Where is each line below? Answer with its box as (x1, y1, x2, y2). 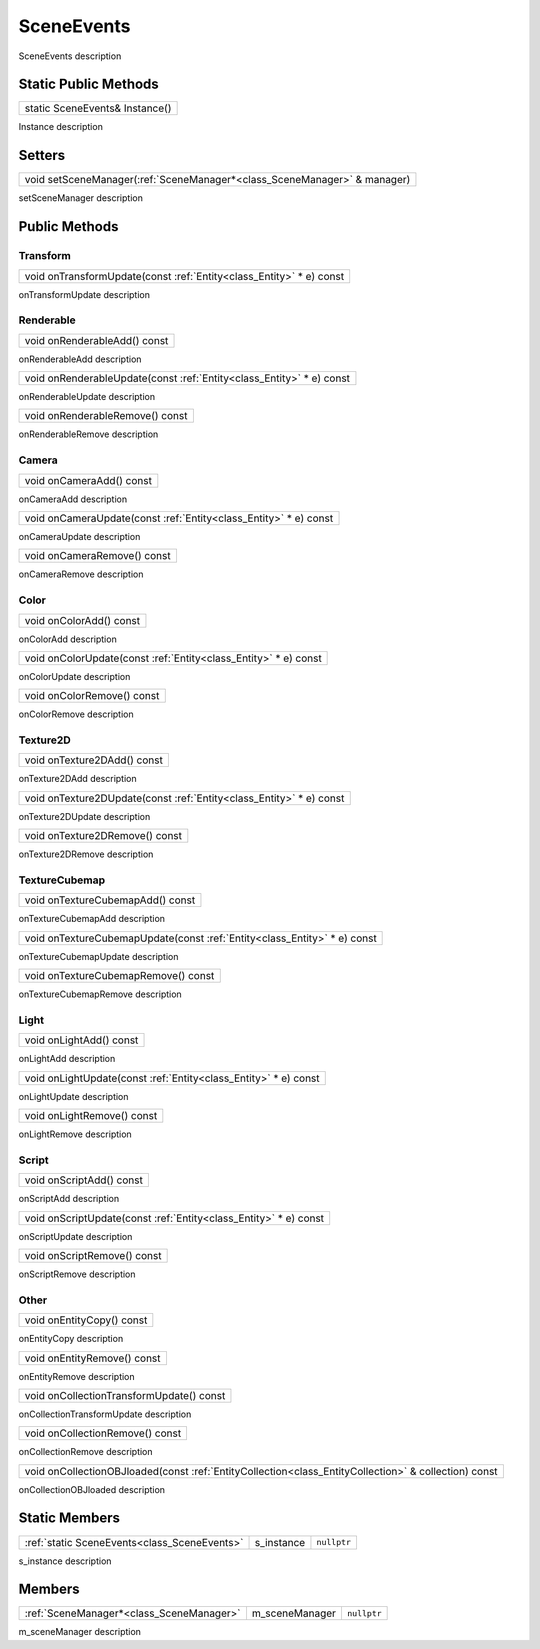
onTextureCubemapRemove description (18, 988, 182, 1000)
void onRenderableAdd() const (24, 333, 169, 347)
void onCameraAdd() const (24, 473, 152, 487)
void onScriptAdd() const (24, 1173, 144, 1187)
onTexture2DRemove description (18, 848, 154, 860)
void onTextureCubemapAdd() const (24, 893, 196, 907)
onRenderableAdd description (18, 353, 142, 365)
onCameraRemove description (18, 568, 144, 580)
